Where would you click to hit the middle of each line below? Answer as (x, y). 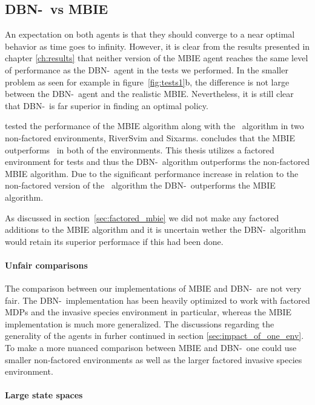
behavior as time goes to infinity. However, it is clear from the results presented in (157, 46)
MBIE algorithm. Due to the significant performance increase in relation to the (152, 173)
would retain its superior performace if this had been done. (114, 241)
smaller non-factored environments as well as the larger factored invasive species (154, 359)
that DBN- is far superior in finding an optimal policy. (107, 105)
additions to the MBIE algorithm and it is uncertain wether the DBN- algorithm (155, 229)
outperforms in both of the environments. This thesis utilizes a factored (140, 149)
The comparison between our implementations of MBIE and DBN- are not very (153, 288)
